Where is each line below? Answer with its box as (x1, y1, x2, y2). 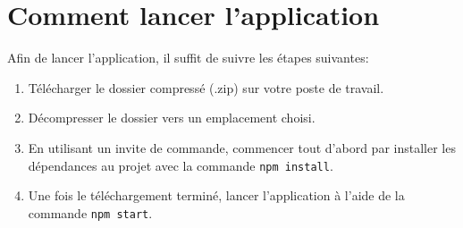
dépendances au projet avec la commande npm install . (28, 156, 333, 174)
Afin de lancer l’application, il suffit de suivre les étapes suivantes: (7, 48, 369, 67)
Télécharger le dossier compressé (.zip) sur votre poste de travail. (28, 78, 384, 97)
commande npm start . (28, 203, 153, 222)
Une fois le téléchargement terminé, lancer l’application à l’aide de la (28, 186, 405, 205)
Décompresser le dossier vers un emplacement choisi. (28, 108, 316, 127)
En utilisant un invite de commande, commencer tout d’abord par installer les (28, 138, 456, 156)
